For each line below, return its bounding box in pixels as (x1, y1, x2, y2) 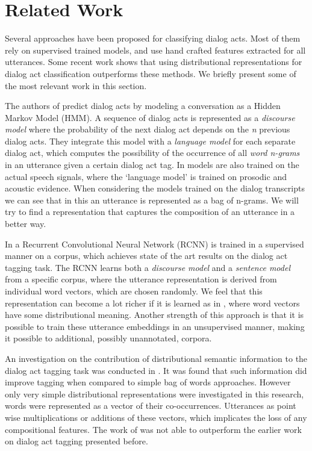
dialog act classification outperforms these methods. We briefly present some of (5, 67, 296, 79)
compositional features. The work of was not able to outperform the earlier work (5, 423, 302, 435)
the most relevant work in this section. (5, 79, 147, 92)
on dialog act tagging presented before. (5, 435, 148, 447)
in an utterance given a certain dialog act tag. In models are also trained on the (5, 158, 299, 171)
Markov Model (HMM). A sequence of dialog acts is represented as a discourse (5, 111, 295, 123)
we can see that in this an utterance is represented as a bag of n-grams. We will (5, 193, 299, 206)
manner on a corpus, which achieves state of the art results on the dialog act (5, 249, 288, 262)
